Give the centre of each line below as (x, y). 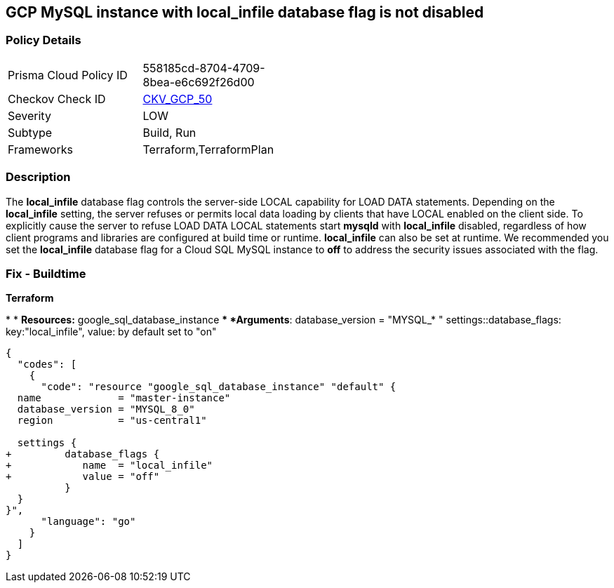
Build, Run (169, 132)
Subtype (30, 132)
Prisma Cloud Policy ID (68, 75)
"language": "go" (88, 522)
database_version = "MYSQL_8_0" (106, 409)
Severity (29, 115)
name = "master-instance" (124, 398)
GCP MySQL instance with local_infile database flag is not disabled (245, 12)
